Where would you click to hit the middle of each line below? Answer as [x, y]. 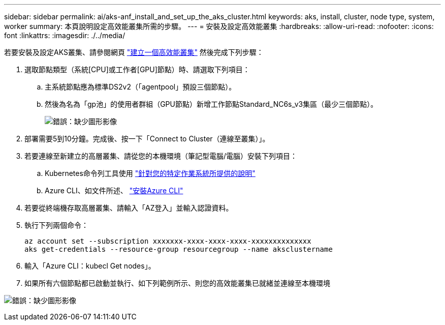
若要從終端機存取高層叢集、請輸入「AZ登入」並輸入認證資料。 [129, 208]
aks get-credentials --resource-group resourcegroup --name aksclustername [179, 249]
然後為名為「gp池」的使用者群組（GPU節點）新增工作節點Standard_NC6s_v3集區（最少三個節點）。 [211, 104]
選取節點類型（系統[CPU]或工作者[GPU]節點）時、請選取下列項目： [137, 69]
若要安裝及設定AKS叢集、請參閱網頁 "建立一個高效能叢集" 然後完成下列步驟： [134, 52]
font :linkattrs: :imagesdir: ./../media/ [65, 35]
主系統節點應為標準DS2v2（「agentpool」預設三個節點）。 [140, 87]
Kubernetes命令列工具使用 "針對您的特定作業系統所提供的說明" [150, 173]
